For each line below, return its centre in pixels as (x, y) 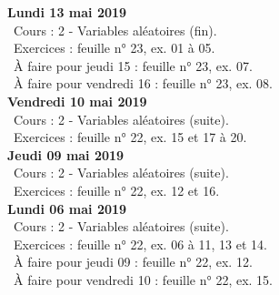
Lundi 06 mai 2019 (67, 208)
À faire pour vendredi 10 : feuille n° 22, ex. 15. (143, 279)
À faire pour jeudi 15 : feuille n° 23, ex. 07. (133, 65)
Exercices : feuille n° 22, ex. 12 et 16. (116, 190)
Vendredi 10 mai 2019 (77, 101)
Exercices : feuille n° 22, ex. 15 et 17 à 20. (130, 137)
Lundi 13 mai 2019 (67, 12)
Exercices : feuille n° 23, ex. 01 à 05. (114, 48)
